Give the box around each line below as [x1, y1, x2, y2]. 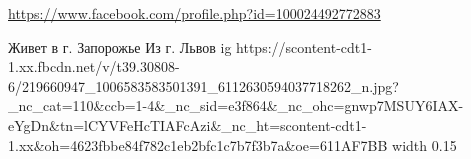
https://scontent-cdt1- [236, 36, 372, 57]
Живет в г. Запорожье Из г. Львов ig [8, 36, 232, 57]
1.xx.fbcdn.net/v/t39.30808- [8, 56, 180, 77]
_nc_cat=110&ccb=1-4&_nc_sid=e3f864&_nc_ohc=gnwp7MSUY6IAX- [8, 95, 464, 116]
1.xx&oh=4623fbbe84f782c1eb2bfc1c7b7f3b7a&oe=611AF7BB [8, 134, 388, 155]
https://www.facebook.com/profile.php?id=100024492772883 [8, 3, 381, 23]
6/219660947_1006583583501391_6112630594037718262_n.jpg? [8, 75, 399, 96]
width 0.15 [392, 134, 457, 155]
